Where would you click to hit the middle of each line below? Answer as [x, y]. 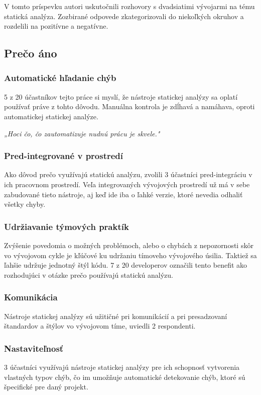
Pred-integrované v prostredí [64, 156]
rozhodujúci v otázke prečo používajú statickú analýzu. [89, 274]
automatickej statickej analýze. [51, 116]
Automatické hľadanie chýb [60, 78]
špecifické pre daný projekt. [46, 387]
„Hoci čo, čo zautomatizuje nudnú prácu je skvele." [82, 133]
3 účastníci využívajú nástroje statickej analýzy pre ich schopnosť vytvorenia [122, 367]
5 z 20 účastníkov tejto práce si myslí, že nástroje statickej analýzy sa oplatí [121, 96]
